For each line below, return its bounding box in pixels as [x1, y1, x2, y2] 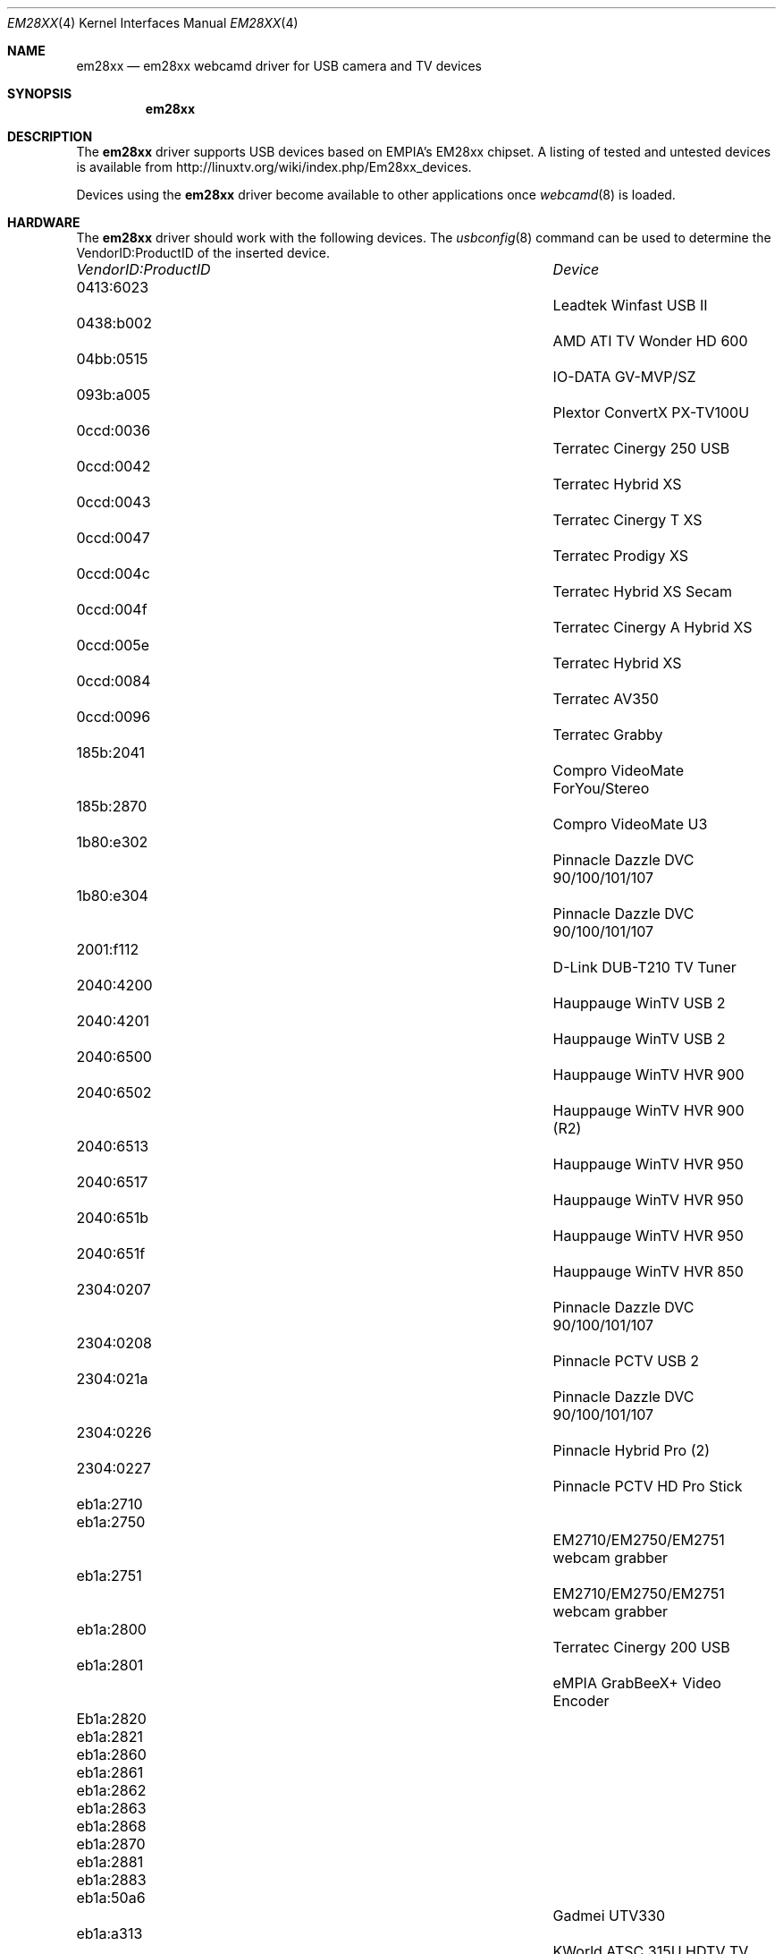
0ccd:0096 [76, 708, 151, 726]
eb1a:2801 [76, 1656, 144, 1674]
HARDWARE [7, 215, 80, 230]
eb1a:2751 [76, 1567, 142, 1584]
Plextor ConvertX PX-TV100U [552, 404, 750, 421]
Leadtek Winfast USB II [552, 296, 708, 314]
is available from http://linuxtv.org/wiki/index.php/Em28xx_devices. [76, 159, 472, 174]
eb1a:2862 [76, 1781, 147, 1799]
